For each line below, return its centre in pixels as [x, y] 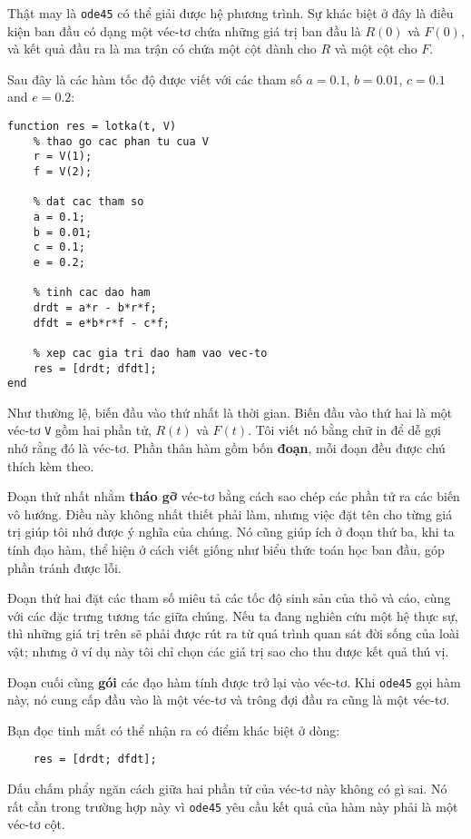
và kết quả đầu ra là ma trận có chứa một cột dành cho [162, 49]
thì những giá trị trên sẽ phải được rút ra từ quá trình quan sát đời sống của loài [233, 633]
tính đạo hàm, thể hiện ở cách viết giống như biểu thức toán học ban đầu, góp [226, 550]
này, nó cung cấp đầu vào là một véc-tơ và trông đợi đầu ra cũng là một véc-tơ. [229, 700]
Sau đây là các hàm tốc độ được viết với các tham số [155, 79]
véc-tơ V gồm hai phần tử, [79, 430]
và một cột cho [376, 49]
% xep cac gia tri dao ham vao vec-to [150, 353]
